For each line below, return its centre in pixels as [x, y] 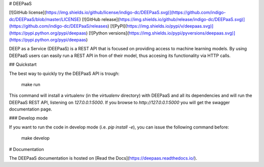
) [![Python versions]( [107, 33]
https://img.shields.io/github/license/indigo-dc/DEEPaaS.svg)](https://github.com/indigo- [136, 13]
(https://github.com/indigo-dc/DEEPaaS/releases [58, 26]
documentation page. [31, 109]
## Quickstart [23, 65]
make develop [35, 138]
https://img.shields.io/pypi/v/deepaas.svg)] [170, 26]
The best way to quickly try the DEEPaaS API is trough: [64, 74]
